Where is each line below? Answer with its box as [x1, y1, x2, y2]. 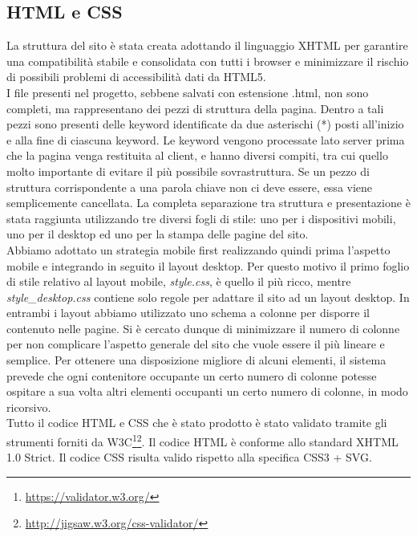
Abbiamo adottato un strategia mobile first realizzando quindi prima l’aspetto [6, 241, 391, 258]
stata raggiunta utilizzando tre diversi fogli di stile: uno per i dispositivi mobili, [6, 210, 396, 226]
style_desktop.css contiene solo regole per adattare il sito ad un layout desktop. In [6, 288, 410, 305]
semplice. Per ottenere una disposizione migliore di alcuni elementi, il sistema [6, 352, 387, 368]
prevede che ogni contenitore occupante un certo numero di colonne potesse [6, 367, 377, 384]
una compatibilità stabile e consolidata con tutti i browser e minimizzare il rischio [6, 52, 409, 69]
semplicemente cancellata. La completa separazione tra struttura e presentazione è [6, 194, 411, 211]
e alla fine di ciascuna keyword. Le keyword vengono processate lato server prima [6, 131, 405, 148]
